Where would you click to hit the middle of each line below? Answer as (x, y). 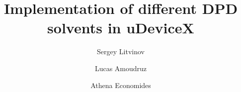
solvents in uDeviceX (121, 28)
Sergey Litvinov (121, 51)
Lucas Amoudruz (121, 68)
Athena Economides (121, 85)
